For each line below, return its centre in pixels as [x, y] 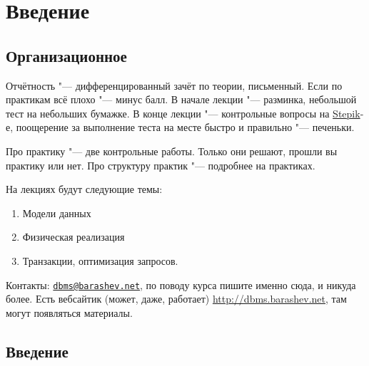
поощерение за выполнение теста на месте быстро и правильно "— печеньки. [185, 127]
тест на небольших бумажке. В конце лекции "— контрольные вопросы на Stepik [183, 113]
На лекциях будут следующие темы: [84, 189]
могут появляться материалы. [69, 312]
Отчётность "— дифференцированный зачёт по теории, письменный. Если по [174, 85]
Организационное [66, 55]
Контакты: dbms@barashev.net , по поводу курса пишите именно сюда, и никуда [181, 284]
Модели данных [57, 213]
